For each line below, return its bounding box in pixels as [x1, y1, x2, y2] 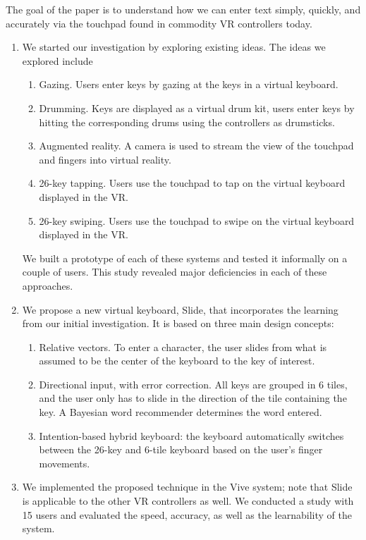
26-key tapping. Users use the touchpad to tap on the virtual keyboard [39, 176, 346, 190]
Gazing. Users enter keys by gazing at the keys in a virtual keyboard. [39, 77, 338, 92]
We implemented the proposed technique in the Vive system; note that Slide [22, 479, 353, 494]
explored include [22, 53, 93, 68]
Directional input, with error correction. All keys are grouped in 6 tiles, [39, 376, 348, 391]
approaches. [22, 278, 73, 293]
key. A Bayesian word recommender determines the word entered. [39, 405, 322, 419]
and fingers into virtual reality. [39, 152, 171, 166]
